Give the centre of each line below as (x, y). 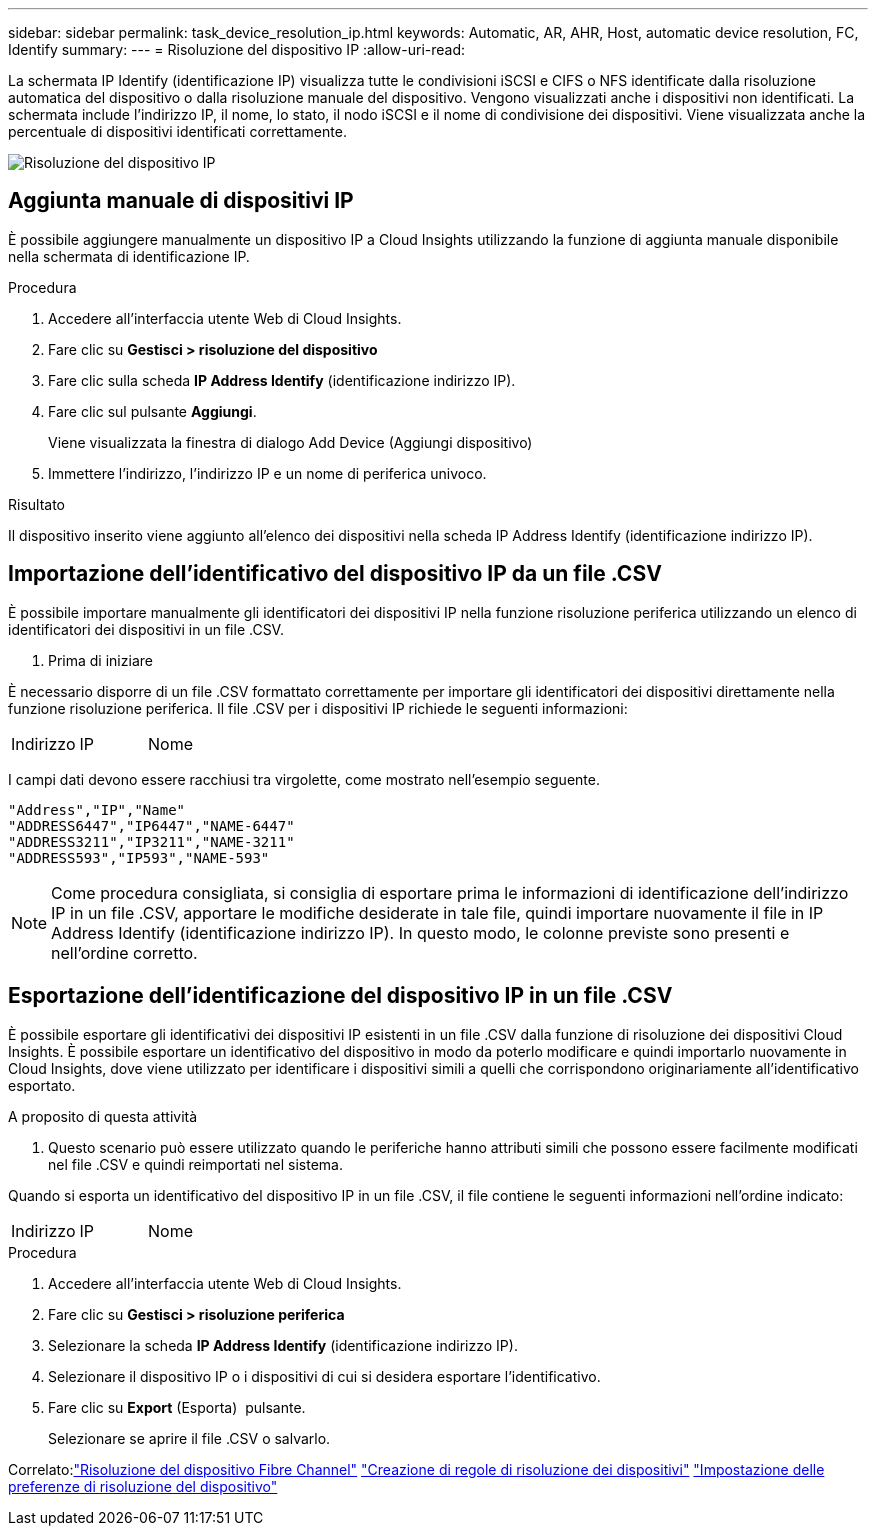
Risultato (37, 504)
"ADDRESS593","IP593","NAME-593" (139, 857)
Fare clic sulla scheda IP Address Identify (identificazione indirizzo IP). (282, 380)
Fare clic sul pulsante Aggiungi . (152, 411)
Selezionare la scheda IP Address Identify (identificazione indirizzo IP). (283, 1345)
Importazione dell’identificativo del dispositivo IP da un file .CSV (335, 574)
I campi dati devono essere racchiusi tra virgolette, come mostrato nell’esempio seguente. (304, 779)
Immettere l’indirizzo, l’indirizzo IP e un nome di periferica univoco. (267, 473)
